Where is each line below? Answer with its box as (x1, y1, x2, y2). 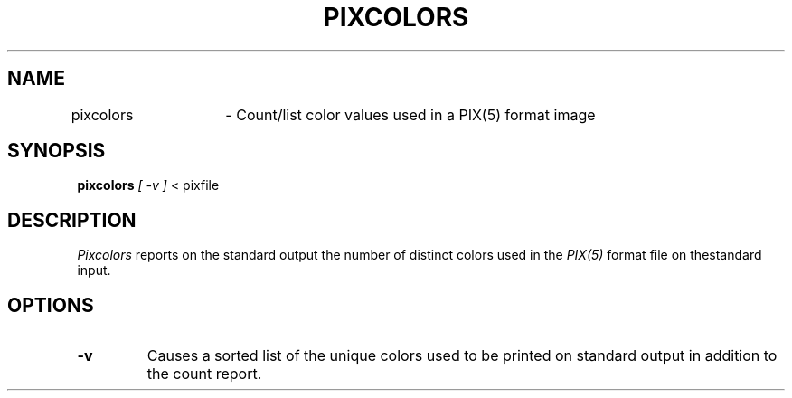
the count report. (146, 365, 262, 384)
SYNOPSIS (7, 139, 106, 163)
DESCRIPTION (7, 208, 137, 232)
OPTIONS (7, 293, 94, 317)
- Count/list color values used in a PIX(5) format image (225, 105, 596, 124)
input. (77, 262, 111, 279)
